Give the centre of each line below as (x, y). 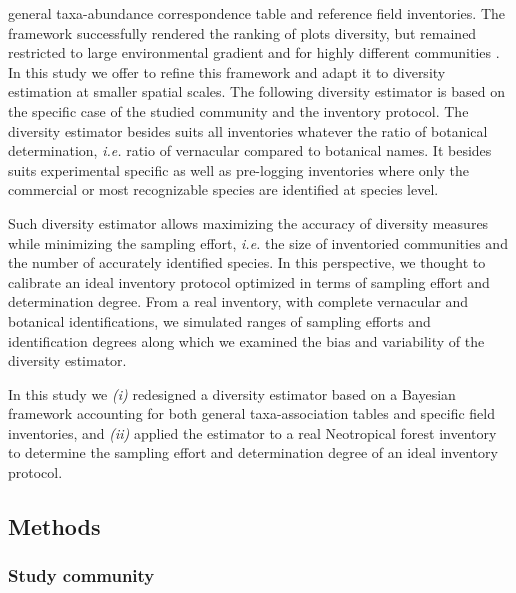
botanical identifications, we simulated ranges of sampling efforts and (219, 320)
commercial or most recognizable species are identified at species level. (223, 189)
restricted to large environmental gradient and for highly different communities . (254, 52)
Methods (54, 526)
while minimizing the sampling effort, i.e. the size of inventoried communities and (258, 242)
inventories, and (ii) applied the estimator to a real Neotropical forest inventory (252, 432)
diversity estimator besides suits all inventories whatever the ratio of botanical (248, 130)
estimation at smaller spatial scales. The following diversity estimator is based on (256, 91)
